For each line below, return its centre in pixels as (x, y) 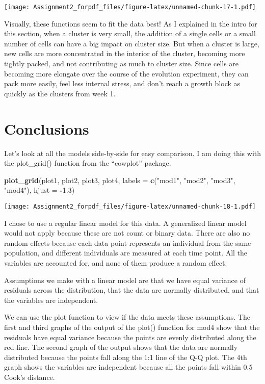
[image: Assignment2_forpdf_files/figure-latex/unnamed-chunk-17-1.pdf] (130, 7)
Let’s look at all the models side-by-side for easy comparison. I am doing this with (132, 153)
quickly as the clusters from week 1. (60, 93)
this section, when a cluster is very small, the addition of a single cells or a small (130, 33)
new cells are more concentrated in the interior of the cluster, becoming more (125, 53)
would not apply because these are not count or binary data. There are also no (127, 233)
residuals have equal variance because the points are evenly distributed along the (130, 337)
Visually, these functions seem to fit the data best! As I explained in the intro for (131, 23)
